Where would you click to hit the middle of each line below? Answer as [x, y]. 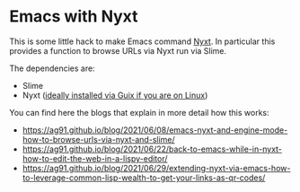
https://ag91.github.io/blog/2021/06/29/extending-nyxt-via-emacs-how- [156, 168]
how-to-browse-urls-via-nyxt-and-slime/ [98, 139]
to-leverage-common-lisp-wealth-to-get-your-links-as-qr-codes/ [144, 178]
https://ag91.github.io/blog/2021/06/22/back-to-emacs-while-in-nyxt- [152, 149]
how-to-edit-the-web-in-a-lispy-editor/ [95, 158]
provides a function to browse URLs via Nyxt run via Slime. [118, 50]
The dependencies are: [53, 68]
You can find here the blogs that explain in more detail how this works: [139, 112]
